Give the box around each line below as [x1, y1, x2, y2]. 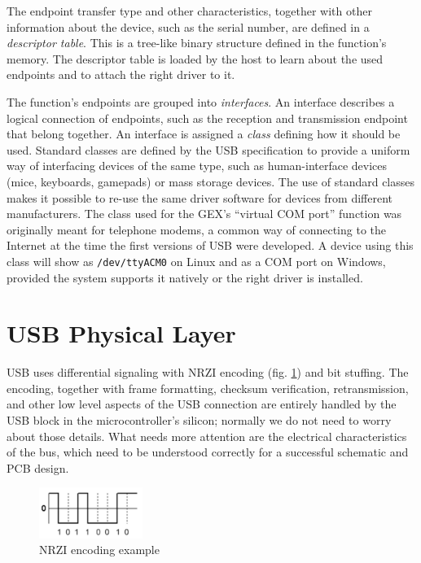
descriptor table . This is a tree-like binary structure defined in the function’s [7, 34, 387, 51]
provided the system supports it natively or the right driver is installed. [7, 268, 363, 286]
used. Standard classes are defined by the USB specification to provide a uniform [7, 141, 410, 158]
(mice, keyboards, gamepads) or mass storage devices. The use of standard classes [7, 172, 415, 190]
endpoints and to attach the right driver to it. [7, 66, 235, 83]
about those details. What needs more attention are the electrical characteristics [7, 427, 407, 444]
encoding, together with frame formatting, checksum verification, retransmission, [7, 379, 409, 396]
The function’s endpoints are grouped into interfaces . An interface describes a [7, 93, 395, 110]
